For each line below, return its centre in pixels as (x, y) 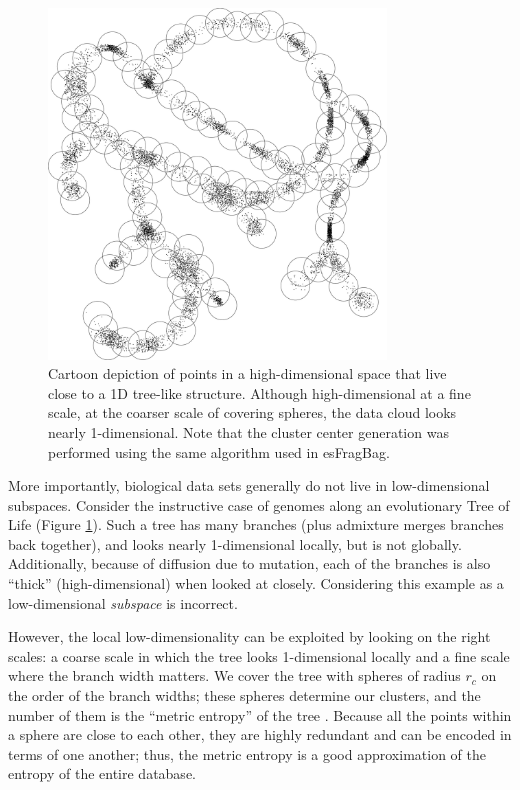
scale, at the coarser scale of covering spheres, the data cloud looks (252, 412)
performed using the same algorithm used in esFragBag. (219, 451)
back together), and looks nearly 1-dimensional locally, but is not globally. (235, 543)
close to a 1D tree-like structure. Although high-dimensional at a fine (259, 392)
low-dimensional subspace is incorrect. (123, 602)
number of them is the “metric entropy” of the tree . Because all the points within (260, 714)
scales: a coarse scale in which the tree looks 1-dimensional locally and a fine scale (259, 655)
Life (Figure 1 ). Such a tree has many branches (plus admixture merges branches (256, 524)
